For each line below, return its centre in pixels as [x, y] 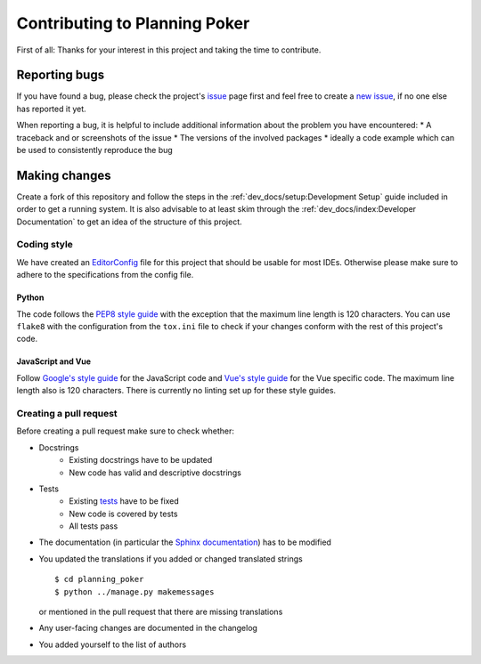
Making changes [64, 175]
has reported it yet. [51, 109]
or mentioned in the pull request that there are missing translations [161, 612]
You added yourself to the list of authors [113, 644]
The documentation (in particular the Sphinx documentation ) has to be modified [185, 542]
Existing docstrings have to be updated [141, 460]
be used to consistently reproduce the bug [94, 150]
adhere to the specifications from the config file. [105, 275]
